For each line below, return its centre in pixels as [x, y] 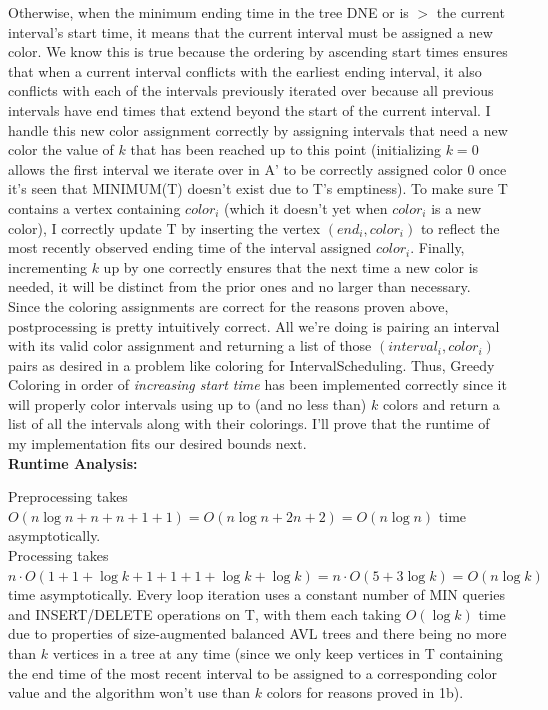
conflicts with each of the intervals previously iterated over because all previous [251, 90]
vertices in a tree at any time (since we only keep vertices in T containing [277, 653]
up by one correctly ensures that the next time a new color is [291, 266]
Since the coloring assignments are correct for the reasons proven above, [228, 305]
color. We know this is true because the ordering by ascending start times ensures [258, 51]
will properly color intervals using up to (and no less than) [187, 403]
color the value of [61, 149]
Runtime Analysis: [73, 462]
